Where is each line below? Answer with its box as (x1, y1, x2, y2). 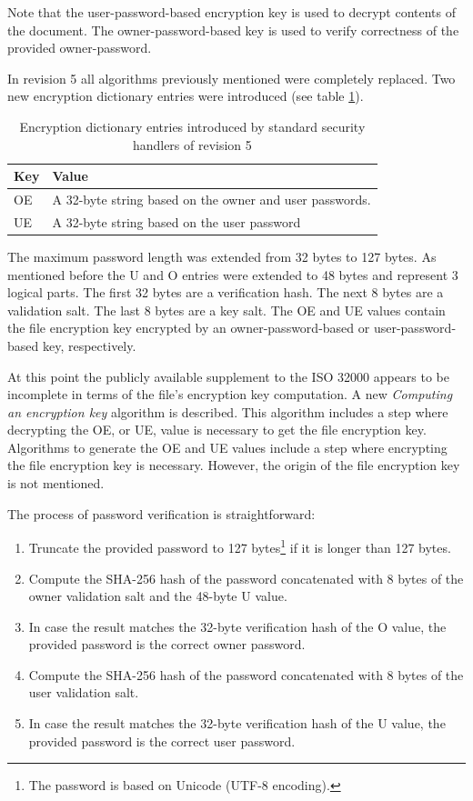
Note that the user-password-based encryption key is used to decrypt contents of (7, 3, 456, 21)
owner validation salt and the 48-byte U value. (28, 586, 287, 606)
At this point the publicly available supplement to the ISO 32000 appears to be (7, 366, 450, 385)
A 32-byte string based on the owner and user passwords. (52, 190, 371, 208)
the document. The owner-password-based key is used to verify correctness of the (7, 20, 459, 39)
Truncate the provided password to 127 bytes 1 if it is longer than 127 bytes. (28, 536, 451, 556)
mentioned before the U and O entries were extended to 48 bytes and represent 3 (7, 265, 458, 284)
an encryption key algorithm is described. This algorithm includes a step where (7, 402, 448, 421)
